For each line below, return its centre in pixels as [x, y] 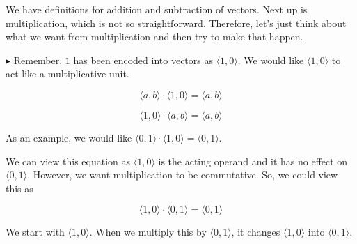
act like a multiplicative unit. [68, 74]
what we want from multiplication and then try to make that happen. [154, 37]
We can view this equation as [68, 161]
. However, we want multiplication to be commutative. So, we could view [183, 175]
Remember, [38, 60]
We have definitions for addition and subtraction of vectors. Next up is [157, 9]
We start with [35, 232]
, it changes [256, 232]
